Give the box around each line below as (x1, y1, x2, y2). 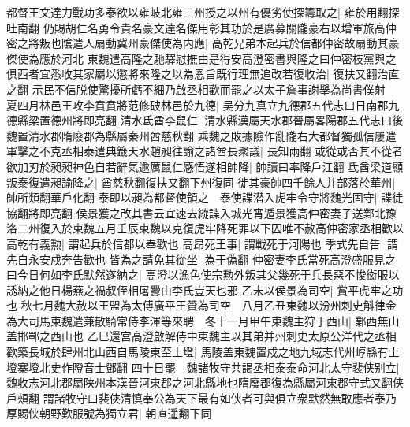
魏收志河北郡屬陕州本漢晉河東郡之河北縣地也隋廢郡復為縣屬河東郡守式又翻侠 (6, 374, 404, 391)
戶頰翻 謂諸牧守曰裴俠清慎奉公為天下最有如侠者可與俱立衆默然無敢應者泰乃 (6, 389, 397, 406)
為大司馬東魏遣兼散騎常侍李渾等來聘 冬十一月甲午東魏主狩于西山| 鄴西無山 (6, 312, 400, 329)
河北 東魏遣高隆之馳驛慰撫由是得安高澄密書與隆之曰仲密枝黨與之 (61, 50, 397, 66)
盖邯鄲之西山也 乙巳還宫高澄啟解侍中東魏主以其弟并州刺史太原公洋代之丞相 (6, 328, 397, 344)
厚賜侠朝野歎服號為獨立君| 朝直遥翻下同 (6, 405, 212, 421)
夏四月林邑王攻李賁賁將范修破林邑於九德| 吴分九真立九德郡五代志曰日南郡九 (6, 96, 400, 113)
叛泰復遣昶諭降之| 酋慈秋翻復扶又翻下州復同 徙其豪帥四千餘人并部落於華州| (6, 173, 396, 190)
